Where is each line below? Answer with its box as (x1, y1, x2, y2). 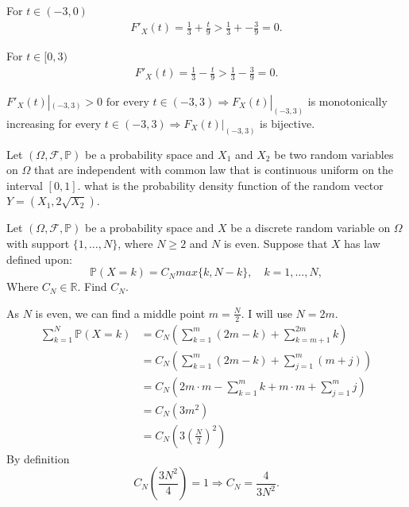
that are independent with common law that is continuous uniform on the (33, 161, 394, 178)
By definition (6, 450, 70, 466)
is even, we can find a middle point (35, 304, 206, 321)
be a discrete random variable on (230, 219, 391, 236)
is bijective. (260, 114, 315, 131)
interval (6, 176, 43, 193)
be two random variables (274, 145, 394, 162)
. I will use (241, 304, 292, 321)
